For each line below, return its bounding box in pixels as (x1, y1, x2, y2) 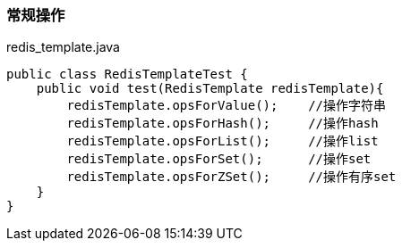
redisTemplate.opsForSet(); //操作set (66, 152, 372, 167)
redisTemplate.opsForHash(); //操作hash (66, 116, 379, 131)
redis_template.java (6, 39, 120, 55)
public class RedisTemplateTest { (6, 67, 248, 82)
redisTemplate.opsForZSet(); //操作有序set (66, 169, 397, 185)
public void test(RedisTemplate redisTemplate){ (36, 81, 384, 96)
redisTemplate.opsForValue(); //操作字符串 (66, 98, 387, 113)
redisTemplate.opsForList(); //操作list (66, 134, 379, 149)
